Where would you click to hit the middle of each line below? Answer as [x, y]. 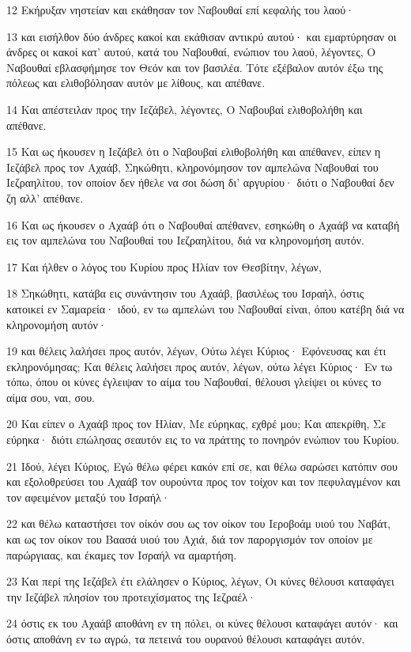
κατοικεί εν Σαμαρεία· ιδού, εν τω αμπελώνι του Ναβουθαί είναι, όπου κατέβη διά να [205, 308]
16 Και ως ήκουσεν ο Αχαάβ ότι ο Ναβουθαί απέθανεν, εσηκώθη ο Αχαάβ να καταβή [203, 224]
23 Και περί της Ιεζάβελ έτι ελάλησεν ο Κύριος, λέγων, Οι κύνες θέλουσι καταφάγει [200, 581]
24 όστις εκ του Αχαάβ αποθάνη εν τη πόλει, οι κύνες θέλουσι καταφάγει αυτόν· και [202, 623]
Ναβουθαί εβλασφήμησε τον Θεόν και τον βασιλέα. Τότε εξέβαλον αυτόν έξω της [195, 67]
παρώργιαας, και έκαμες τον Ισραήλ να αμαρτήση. [122, 554]
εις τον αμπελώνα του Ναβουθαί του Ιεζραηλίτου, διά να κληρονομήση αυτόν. [185, 240]
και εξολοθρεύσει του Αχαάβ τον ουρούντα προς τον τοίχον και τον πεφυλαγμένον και [204, 481]
